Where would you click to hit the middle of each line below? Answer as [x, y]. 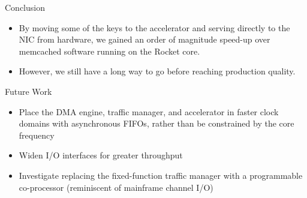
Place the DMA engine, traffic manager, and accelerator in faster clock [149, 111]
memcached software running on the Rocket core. [109, 51]
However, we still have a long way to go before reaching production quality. [157, 71]
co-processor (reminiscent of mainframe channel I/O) [116, 187]
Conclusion [25, 7]
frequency [37, 135]
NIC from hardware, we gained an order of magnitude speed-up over [145, 39]
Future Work [28, 91]
